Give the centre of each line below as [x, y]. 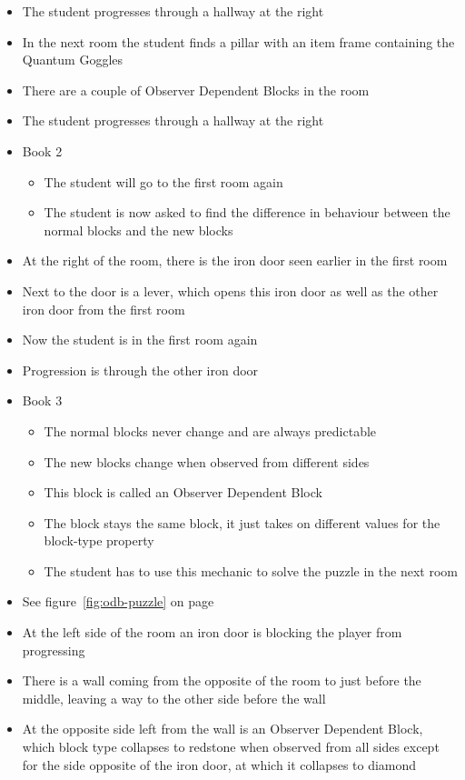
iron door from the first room [104, 309]
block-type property [99, 540]
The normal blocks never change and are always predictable [210, 430]
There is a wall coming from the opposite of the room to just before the [222, 680]
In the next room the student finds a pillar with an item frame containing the [238, 41]
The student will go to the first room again [163, 181]
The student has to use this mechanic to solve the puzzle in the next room [251, 570]
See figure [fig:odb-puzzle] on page [118, 601]
